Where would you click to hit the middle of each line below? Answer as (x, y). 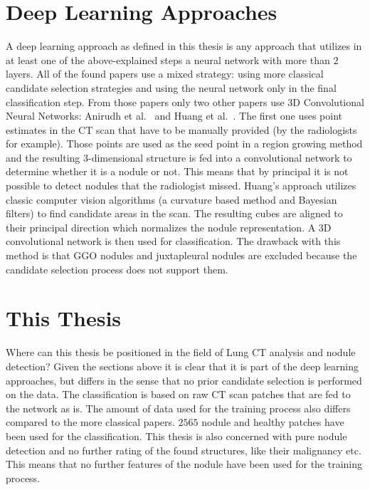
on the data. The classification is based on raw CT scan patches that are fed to (178, 394)
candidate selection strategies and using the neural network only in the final (171, 87)
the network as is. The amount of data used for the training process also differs (178, 408)
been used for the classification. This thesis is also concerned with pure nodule (176, 436)
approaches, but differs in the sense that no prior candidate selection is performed (184, 380)
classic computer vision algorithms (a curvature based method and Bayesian (171, 199)
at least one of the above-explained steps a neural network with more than (168, 59)
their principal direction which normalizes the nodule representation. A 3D (169, 227)
